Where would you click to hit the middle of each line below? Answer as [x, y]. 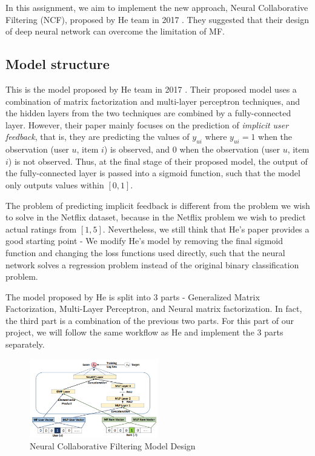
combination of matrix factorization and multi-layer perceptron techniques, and [153, 101]
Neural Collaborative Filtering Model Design [113, 446]
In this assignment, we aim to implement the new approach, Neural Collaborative [157, 7]
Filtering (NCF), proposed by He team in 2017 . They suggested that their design [157, 19]
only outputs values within [55, 184]
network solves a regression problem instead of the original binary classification [152, 264]
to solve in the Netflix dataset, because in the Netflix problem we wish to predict [156, 217]
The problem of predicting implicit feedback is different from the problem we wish [158, 205]
